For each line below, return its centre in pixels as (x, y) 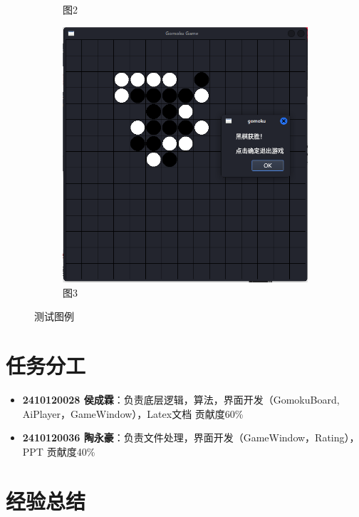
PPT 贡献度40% (59, 451)
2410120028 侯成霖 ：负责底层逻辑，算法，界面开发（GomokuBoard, (181, 400)
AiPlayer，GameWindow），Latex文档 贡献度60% (133, 413)
